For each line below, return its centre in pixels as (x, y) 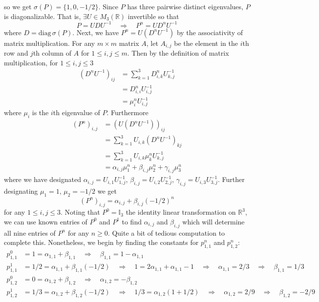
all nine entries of (30, 232)
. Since (108, 6)
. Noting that (80, 212)
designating (21, 191)
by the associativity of (210, 32)
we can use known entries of (46, 221)
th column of (52, 53)
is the (40, 112)
